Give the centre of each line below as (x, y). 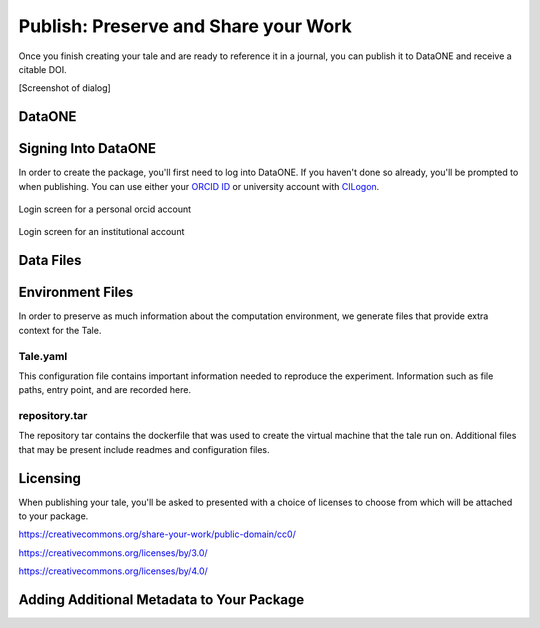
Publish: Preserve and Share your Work (185, 26)
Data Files (50, 260)
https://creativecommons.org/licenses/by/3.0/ (113, 552)
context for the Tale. (60, 330)
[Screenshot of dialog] (65, 88)
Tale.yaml (43, 356)
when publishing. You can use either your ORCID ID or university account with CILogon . (199, 186)
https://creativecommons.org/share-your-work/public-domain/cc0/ (157, 534)
